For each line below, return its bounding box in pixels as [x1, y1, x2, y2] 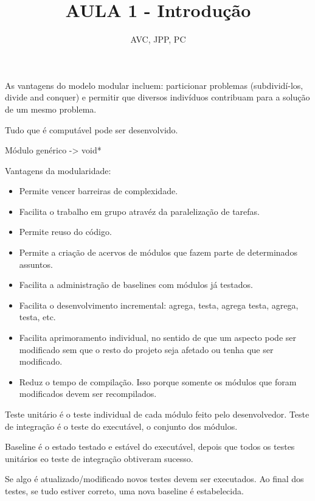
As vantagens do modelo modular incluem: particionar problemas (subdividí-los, [5, 79, 303, 91]
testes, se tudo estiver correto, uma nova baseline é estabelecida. [5, 484, 244, 497]
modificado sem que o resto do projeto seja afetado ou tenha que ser [19, 343, 274, 356]
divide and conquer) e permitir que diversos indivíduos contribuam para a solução [5, 91, 310, 103]
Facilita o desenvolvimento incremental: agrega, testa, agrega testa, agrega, [19, 298, 299, 311]
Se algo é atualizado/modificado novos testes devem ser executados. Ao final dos [5, 472, 304, 485]
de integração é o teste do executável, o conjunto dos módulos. [5, 419, 238, 432]
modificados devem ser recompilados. [19, 387, 157, 400]
